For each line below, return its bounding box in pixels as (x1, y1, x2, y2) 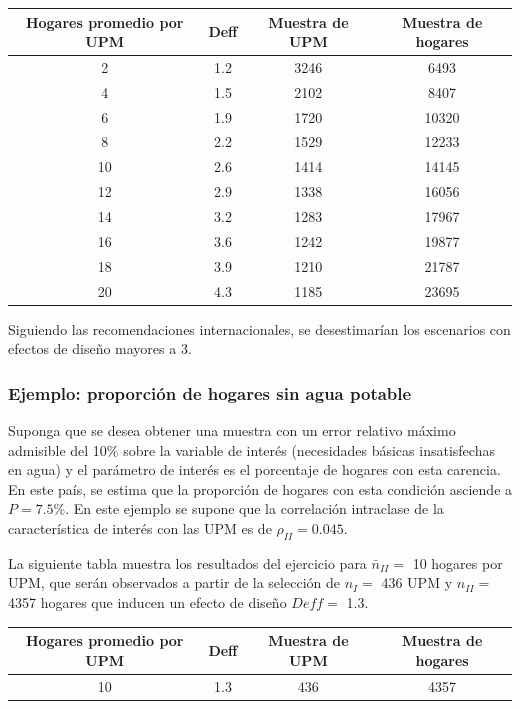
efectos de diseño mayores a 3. (8, 338, 192, 359)
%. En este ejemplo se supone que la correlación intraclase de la (53, 498, 444, 519)
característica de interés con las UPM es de (8, 518, 272, 538)
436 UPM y (381, 572, 453, 593)
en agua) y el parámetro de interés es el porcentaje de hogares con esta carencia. (8, 459, 501, 480)
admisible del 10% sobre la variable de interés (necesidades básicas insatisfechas (8, 439, 495, 460)
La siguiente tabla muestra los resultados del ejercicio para (8, 552, 367, 573)
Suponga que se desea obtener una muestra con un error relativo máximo (8, 420, 456, 441)
